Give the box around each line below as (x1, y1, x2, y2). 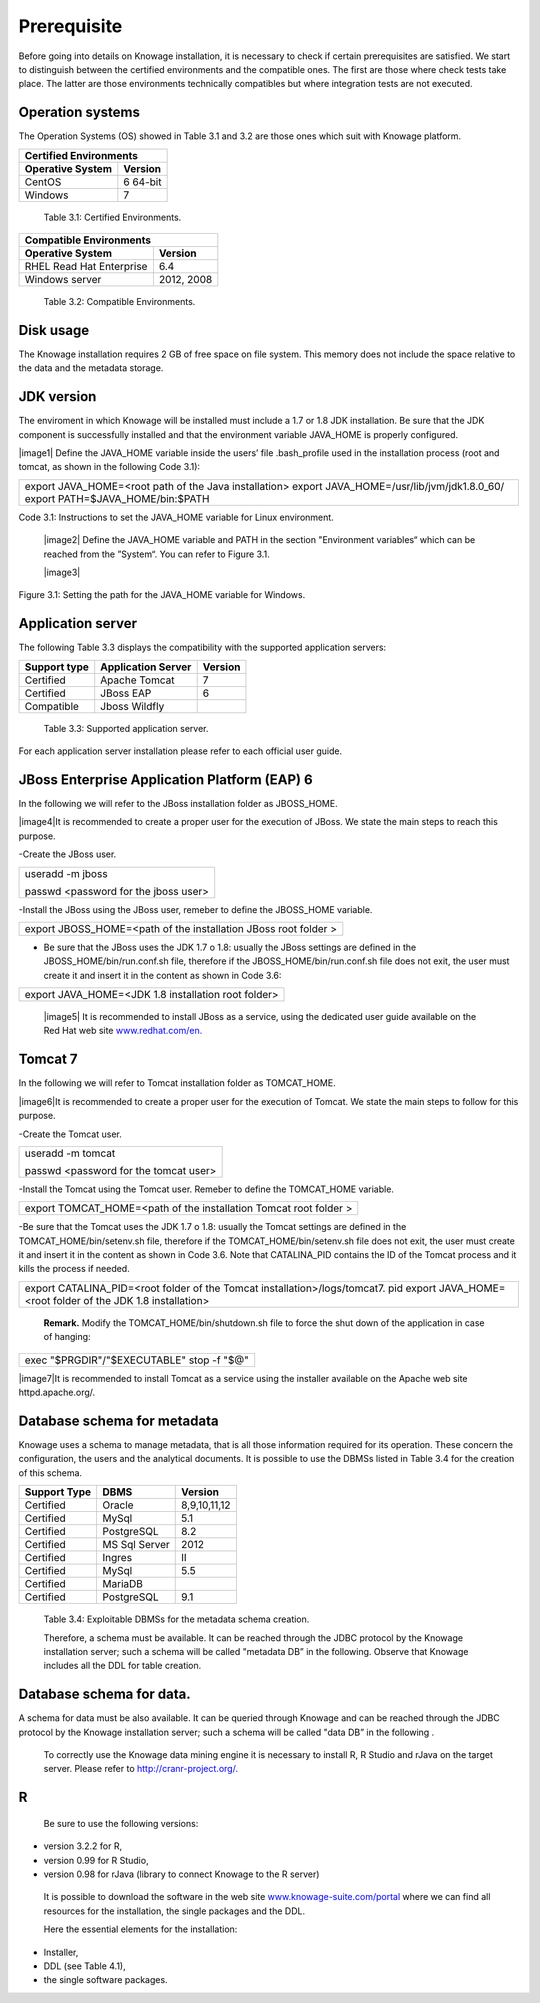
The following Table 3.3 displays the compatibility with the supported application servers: (18, 641, 387, 654)
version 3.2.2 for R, (43, 1840, 123, 1852)
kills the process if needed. (18, 1263, 130, 1275)
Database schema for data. (18, 1686, 191, 1703)
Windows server (24, 273, 102, 287)
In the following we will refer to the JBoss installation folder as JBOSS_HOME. (18, 797, 339, 809)
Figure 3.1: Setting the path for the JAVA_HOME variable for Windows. (18, 589, 306, 601)
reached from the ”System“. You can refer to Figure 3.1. (43, 548, 270, 560)
